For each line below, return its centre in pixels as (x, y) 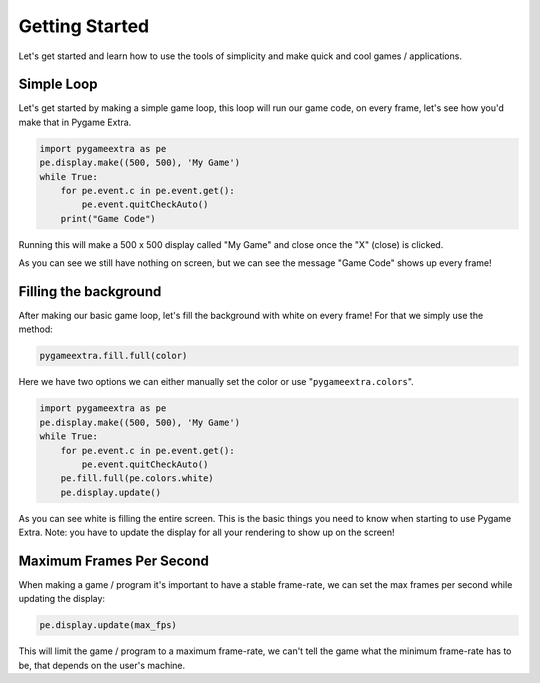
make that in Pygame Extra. (75, 122)
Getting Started (84, 26)
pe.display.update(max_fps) (108, 625)
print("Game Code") (108, 218)
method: (36, 329)
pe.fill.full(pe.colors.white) (137, 478)
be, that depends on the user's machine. (102, 665)
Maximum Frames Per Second (114, 560)
